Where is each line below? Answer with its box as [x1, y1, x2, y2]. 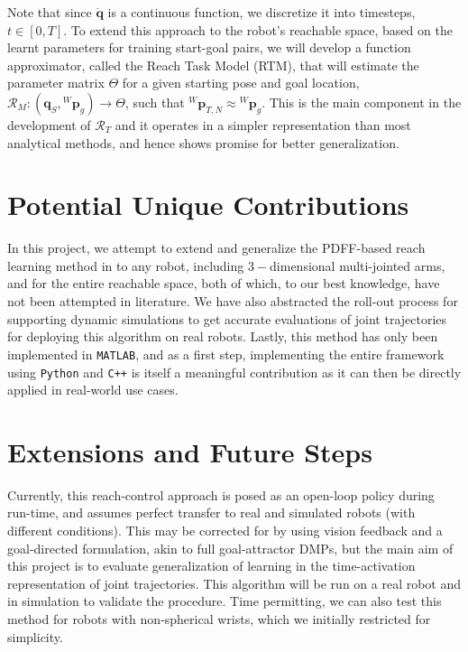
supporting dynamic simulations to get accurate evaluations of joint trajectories [7, 309, 447, 328]
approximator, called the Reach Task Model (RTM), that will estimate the [7, 55, 419, 74]
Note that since [7, 3, 92, 21]
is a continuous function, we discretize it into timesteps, [107, 3, 416, 21]
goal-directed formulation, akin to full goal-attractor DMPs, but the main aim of [7, 538, 454, 557]
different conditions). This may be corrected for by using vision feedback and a [7, 521, 443, 540]
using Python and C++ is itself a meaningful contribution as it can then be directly [7, 362, 462, 381]
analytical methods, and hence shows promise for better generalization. [7, 133, 399, 152]
